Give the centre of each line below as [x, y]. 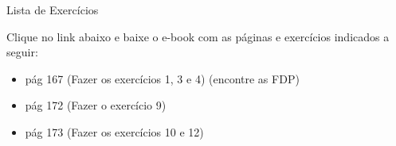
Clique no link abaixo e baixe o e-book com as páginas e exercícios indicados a [198, 36]
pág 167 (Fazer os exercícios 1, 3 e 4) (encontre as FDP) [162, 78]
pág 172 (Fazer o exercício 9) [96, 105]
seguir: [22, 52]
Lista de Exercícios [53, 10]
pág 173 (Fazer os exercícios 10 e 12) [114, 131]
